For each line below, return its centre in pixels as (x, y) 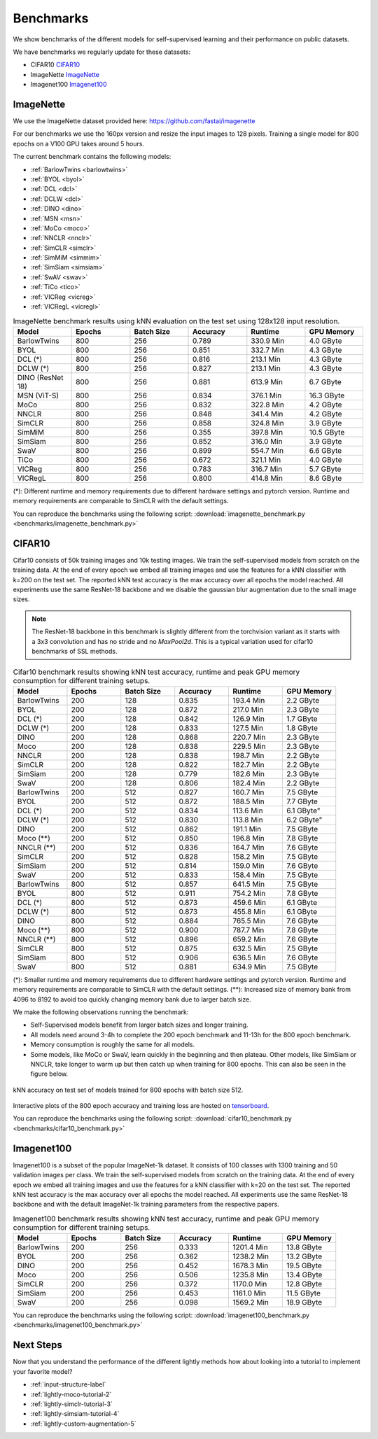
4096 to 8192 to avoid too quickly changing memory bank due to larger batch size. (132, 999)
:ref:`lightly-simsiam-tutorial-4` (75, 1414)
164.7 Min (248, 847)
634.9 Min (249, 967)
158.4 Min (248, 875)
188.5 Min (248, 801)
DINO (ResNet (40, 377)
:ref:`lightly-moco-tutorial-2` (71, 1394)
